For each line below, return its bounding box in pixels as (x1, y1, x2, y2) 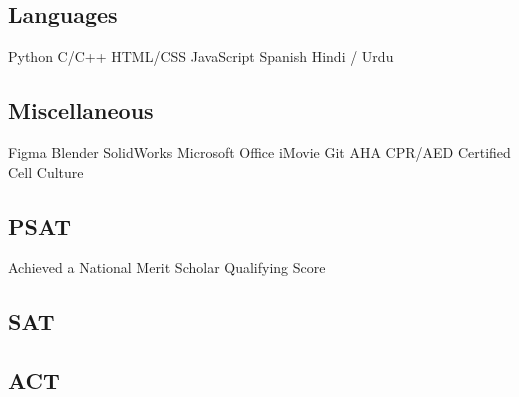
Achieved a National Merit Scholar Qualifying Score (8, 257, 326, 278)
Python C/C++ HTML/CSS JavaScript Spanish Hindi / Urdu (8, 46, 394, 67)
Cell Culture (8, 161, 84, 182)
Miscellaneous (8, 95, 154, 126)
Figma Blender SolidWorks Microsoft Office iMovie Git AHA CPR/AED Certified (8, 142, 511, 162)
